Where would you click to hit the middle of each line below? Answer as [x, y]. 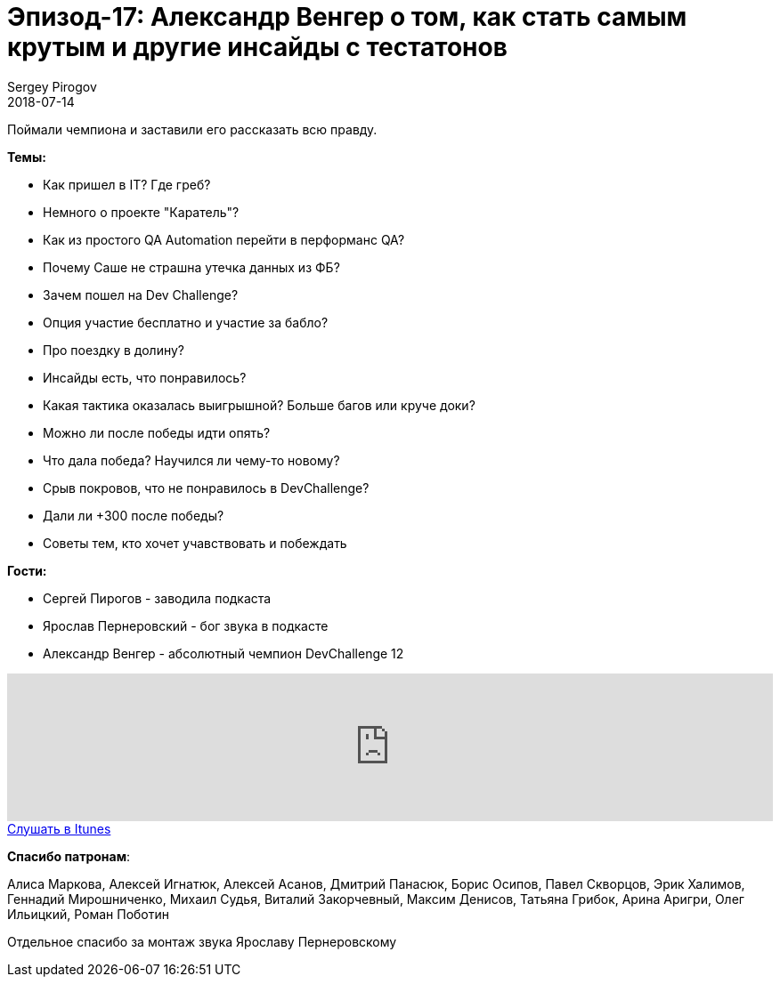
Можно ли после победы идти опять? [157, 432]
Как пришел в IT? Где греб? [127, 184]
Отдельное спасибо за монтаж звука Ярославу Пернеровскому [202, 941]
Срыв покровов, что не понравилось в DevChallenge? [206, 488]
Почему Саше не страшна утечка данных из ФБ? [191, 267]
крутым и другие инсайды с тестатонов [257, 47]
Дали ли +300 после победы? [134, 515]
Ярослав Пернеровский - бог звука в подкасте [186, 625]
